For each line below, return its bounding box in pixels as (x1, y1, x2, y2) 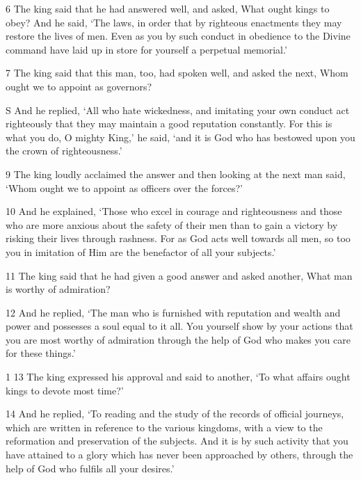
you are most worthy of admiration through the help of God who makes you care (6, 332, 351, 346)
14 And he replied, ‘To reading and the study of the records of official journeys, (6, 406, 344, 421)
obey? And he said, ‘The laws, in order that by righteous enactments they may (6, 15, 342, 29)
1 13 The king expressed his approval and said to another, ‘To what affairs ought (6, 369, 351, 384)
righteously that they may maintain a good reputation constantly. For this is (6, 116, 332, 131)
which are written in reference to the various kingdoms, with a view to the (6, 419, 323, 434)
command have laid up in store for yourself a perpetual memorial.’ (6, 42, 287, 56)
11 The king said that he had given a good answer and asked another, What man (6, 268, 353, 282)
